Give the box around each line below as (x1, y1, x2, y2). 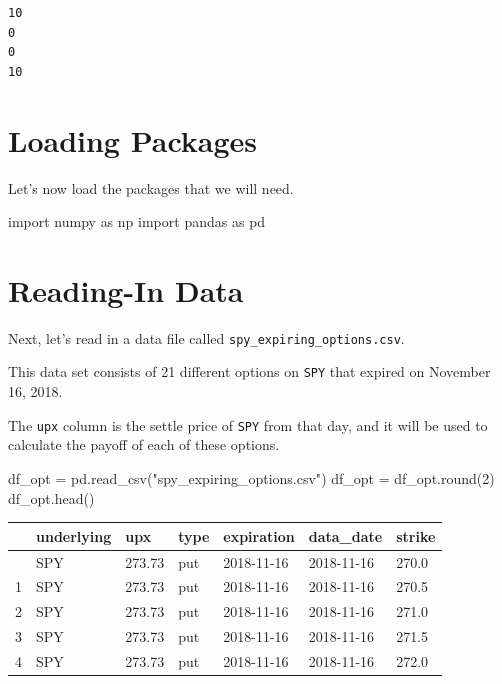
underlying (36, 525, 112, 546)
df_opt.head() (8, 487, 95, 508)
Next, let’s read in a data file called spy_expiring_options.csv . (8, 327, 405, 348)
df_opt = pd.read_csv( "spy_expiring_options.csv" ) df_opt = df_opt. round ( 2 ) (8, 467, 495, 488)
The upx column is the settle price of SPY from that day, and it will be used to (8, 414, 488, 435)
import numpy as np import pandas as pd (8, 211, 266, 232)
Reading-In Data (8, 269, 244, 310)
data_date (308, 525, 383, 546)
